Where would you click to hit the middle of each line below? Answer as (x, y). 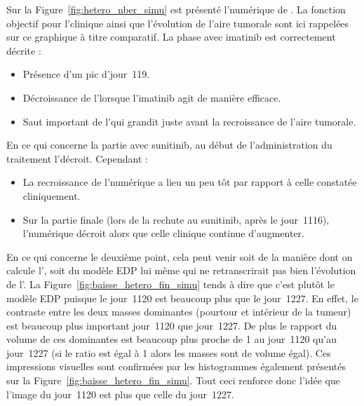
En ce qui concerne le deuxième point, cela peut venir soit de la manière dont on (180, 256)
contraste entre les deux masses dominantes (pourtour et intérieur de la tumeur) (179, 312)
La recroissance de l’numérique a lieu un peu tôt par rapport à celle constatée (190, 182)
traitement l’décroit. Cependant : (77, 158)
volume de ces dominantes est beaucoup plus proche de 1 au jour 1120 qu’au (171, 339)
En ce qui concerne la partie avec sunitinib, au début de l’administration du (169, 145)
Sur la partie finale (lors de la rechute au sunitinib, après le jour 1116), (176, 219)
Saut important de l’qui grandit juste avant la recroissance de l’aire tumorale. (189, 121)
